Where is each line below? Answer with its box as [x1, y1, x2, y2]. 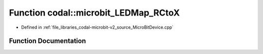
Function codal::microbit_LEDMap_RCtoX [9, 7, 180, 18]
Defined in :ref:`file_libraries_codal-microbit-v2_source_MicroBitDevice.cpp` [21, 24, 174, 30]
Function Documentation [9, 37, 86, 45]
